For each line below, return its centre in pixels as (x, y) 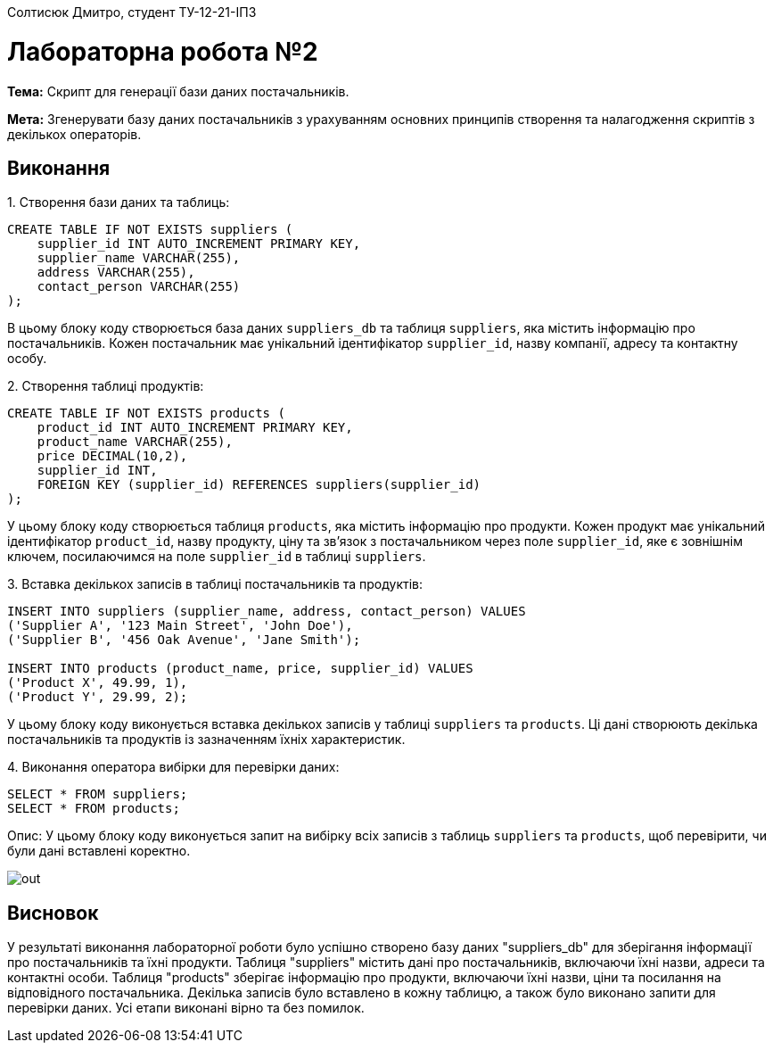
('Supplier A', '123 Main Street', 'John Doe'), (180, 626)
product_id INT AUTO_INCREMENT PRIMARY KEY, (195, 428)
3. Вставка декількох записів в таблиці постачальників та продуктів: (215, 584)
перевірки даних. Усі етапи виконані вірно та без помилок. (186, 1008)
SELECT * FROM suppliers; (98, 794)
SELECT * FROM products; (94, 809)
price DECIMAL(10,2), (112, 456)
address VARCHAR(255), (116, 273)
